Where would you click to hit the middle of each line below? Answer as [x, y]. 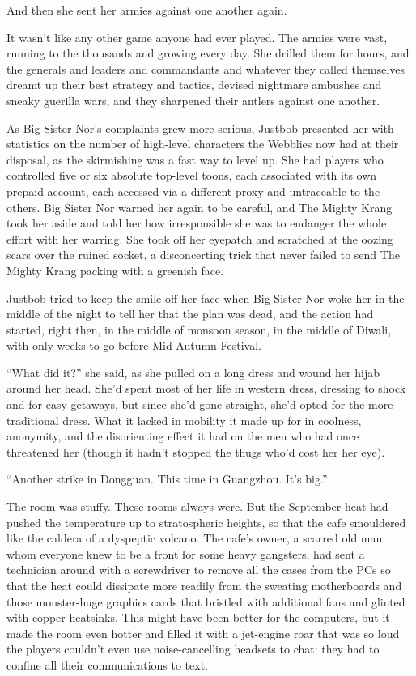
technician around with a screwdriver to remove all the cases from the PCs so [199, 570]
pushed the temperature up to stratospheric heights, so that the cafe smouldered [206, 522]
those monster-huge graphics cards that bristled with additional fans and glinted [206, 601]
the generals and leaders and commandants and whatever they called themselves [206, 68]
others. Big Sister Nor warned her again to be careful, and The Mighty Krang [200, 207]
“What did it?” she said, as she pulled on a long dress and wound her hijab [193, 372]
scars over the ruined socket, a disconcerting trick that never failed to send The [203, 255]
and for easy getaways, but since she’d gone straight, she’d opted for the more [200, 404]
